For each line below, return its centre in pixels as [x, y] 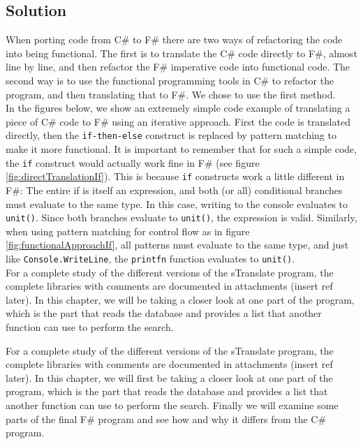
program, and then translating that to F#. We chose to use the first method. [171, 94]
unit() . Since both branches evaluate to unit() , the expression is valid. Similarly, [181, 217]
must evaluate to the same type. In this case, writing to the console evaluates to [177, 203]
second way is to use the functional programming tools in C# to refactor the [170, 80]
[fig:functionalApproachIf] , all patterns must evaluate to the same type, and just [177, 245]
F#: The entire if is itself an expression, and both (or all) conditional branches [174, 190]
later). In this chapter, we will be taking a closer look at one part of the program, [180, 299]
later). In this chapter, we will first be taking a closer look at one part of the [169, 377]
